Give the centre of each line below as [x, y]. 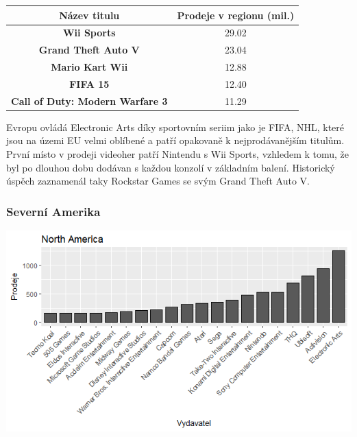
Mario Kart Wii [89, 67]
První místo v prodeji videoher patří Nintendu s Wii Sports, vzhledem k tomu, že [177, 154]
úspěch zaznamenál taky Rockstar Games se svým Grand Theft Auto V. [158, 181]
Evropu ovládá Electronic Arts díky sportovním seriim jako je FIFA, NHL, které [175, 127]
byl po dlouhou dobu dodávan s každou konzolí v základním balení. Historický [171, 167]
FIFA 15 [89, 83]
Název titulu [89, 15]
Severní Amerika [53, 211]
